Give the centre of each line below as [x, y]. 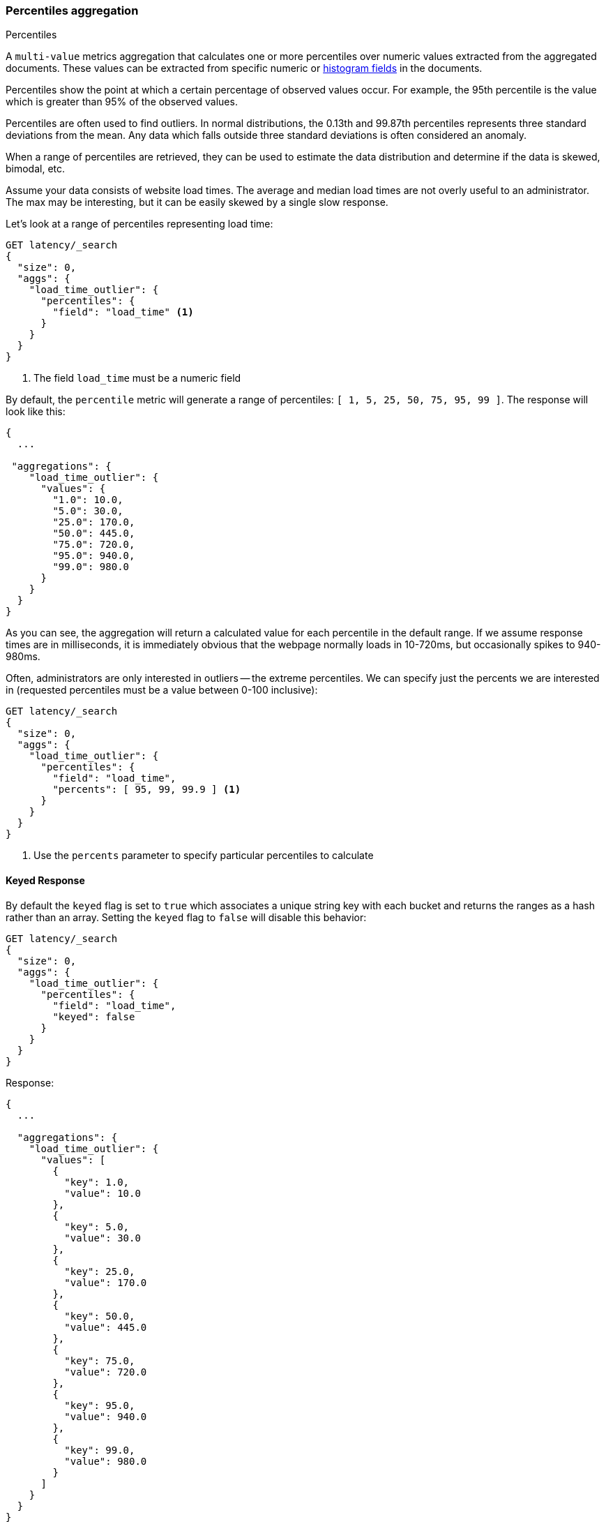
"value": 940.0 [106, 1416]
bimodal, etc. [36, 169]
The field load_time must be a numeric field [137, 378]
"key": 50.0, [100, 1316]
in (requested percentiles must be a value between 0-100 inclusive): [162, 690]
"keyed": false [94, 1016]
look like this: [36, 412]
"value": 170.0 [106, 1282]
